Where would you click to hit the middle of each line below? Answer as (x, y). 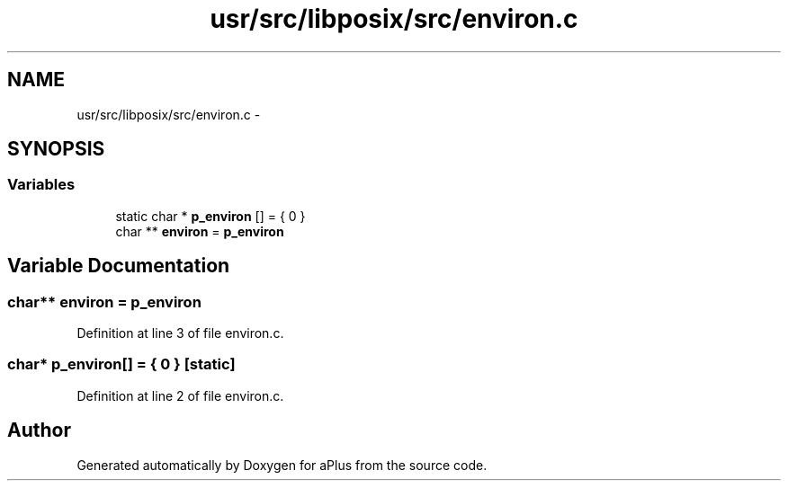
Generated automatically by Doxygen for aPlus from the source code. (282, 465)
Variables (41, 185)
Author (39, 430)
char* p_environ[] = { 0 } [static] (121, 364)
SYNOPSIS (56, 149)
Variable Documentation (119, 266)
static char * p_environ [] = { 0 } (210, 216)
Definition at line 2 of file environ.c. (180, 395)
